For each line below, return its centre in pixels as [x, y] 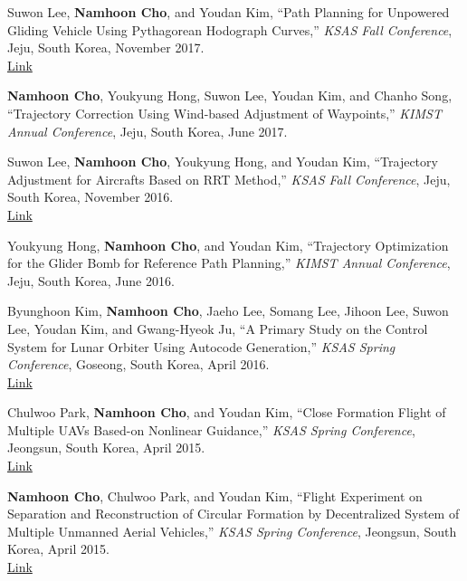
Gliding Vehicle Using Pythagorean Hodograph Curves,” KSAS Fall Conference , [230, 29]
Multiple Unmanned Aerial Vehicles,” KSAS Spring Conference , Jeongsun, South [232, 531]
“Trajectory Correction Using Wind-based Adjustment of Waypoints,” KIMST [224, 113]
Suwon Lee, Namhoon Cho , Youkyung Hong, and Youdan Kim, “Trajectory [223, 162]
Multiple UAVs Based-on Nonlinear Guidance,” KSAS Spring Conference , [211, 429]
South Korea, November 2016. [91, 197]
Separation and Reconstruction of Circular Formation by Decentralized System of [233, 514]
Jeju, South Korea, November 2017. [106, 48]
